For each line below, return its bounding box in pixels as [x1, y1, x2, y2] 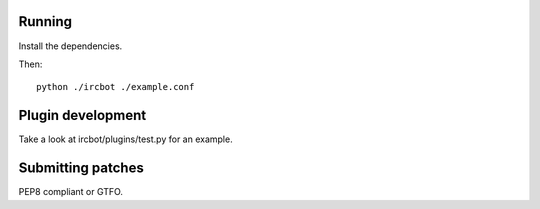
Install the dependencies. [18, 40, 123, 52]
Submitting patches [18, 160, 144, 177]
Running [18, 13, 73, 30]
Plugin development [18, 107, 147, 124]
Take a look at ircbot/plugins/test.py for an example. [18, 133, 234, 145]
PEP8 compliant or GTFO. [18, 186, 124, 198]
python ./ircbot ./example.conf [36, 81, 195, 93]
